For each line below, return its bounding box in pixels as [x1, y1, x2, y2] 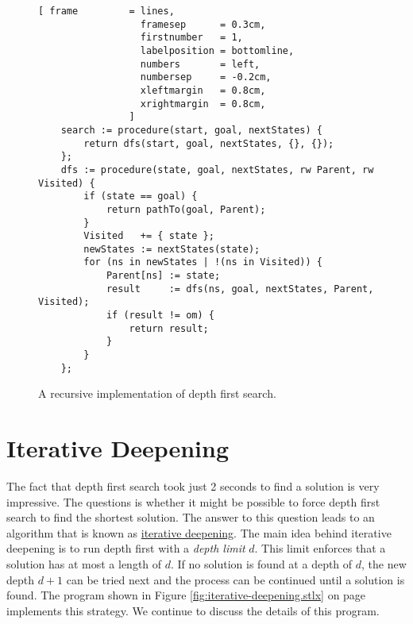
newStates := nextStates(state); [83, 243, 261, 255]
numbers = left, [140, 58, 261, 70]
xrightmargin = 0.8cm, [140, 98, 266, 110]
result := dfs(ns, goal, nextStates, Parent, [106, 283, 374, 295]
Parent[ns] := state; [106, 270, 221, 282]
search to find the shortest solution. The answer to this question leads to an [6, 509, 375, 526]
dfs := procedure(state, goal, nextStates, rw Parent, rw [60, 164, 374, 175]
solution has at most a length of [6, 556, 162, 572]
